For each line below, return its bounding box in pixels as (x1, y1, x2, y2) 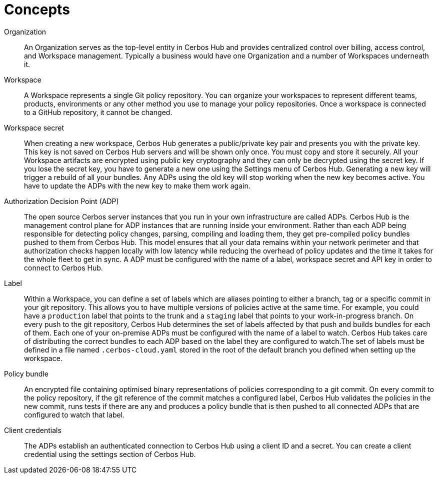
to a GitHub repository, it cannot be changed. (24, 107, 172, 116)
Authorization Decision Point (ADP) (4, 196, 119, 205)
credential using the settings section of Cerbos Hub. (24, 449, 196, 458)
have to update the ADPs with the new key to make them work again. (24, 181, 250, 190)
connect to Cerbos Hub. (24, 263, 103, 272)
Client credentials (4, 425, 61, 434)
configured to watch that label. (24, 410, 125, 419)
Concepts (4, 1, 70, 18)
